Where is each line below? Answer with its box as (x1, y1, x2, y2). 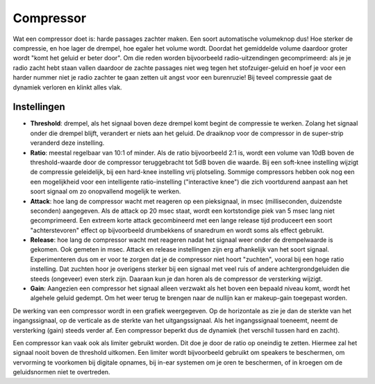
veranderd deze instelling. (30, 139, 105, 147)
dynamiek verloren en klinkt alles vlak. (12, 83, 122, 91)
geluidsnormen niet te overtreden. (12, 368, 110, 376)
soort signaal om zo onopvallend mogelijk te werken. (30, 187, 181, 195)
